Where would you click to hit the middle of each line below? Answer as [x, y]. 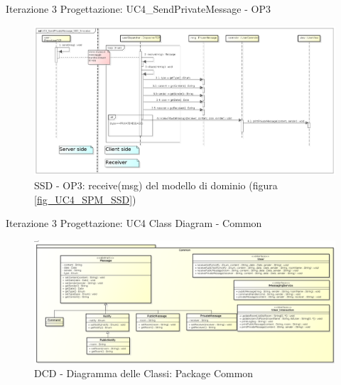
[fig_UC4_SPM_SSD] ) [85, 199]
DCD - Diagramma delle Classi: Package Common [144, 373]
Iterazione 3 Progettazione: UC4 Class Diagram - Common [134, 223]
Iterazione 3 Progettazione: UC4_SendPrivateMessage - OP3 [139, 9]
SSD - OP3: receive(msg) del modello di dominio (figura [156, 185]
